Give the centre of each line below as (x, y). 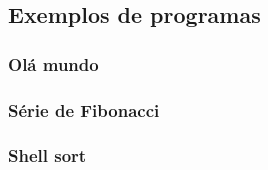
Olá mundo (53, 63)
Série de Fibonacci (84, 109)
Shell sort (47, 155)
